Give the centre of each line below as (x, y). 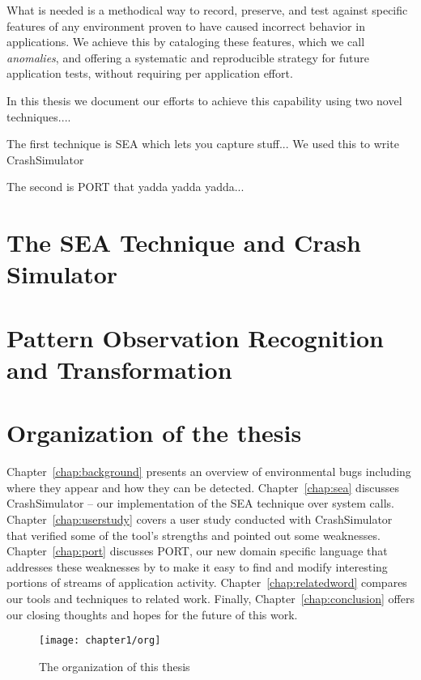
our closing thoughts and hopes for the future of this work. (152, 614)
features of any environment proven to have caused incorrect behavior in (186, 25)
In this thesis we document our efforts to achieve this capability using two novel (204, 100)
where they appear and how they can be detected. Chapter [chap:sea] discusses (203, 487)
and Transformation (119, 369)
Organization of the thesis (154, 433)
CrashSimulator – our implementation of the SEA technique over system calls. (200, 503)
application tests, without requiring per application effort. (150, 73)
